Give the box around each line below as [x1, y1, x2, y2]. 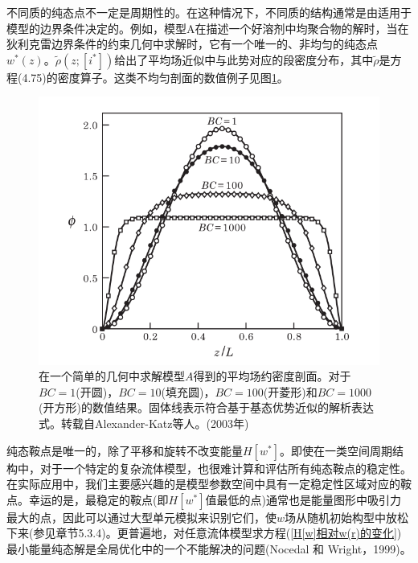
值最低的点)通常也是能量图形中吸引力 [205, 491, 401, 508]
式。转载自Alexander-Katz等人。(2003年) [39, 415, 249, 432]
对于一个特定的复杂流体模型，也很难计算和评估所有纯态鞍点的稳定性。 [39, 459, 412, 476]
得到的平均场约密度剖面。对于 [193, 368, 351, 384]
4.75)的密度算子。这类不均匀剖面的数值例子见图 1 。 [22, 68, 289, 85]
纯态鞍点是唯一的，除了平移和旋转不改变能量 [6, 442, 243, 458]
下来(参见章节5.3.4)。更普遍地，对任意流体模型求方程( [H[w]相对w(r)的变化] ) [6, 524, 402, 541]
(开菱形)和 [263, 383, 318, 400]
